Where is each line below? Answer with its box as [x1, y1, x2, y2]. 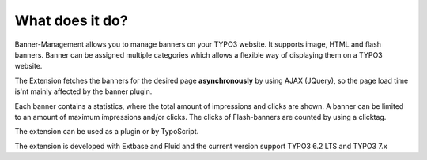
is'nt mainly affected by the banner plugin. [14, 87, 153, 96]
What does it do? [14, 12, 128, 29]
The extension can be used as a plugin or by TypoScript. [14, 127, 199, 136]
